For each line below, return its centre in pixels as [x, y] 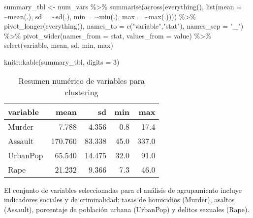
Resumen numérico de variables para [81, 80]
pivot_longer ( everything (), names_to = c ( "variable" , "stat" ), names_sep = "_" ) [124, 26]
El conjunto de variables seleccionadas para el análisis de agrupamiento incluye [123, 190]
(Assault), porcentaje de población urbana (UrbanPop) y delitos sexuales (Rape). [127, 209]
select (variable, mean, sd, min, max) [59, 45]
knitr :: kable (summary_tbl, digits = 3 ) [62, 61]
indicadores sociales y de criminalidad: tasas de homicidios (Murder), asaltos [119, 200]
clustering [81, 92]
